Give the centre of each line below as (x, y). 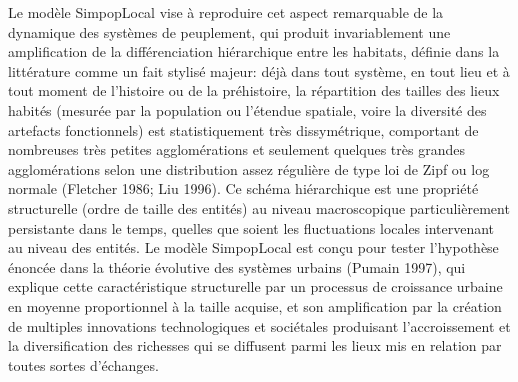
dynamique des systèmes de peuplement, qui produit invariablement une (229, 31)
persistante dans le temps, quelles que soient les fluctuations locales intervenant (251, 227)
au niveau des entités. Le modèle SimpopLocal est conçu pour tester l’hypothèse (253, 247)
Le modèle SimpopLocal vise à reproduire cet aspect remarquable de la (226, 12)
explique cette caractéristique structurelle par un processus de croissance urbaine (255, 286)
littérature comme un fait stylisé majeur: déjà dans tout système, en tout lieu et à (259, 70)
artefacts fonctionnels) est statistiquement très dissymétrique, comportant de (243, 129)
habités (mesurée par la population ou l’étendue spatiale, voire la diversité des (247, 109)
